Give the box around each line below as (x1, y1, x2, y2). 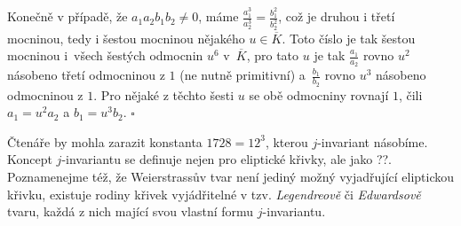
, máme (198, 7, 239, 26)
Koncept (7, 150, 52, 168)
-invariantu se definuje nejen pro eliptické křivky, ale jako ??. (61, 150, 392, 168)
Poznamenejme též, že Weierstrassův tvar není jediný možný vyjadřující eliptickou (7, 168, 455, 185)
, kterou (265, 132, 308, 151)
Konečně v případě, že (7, 7, 128, 26)
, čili (398, 85, 423, 104)
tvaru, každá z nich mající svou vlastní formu (7, 202, 254, 221)
